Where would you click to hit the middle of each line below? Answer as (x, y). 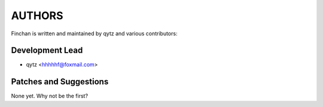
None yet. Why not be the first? (50, 96)
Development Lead (47, 51)
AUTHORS (37, 16)
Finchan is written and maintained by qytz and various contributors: (94, 33)
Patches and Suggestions (60, 82)
